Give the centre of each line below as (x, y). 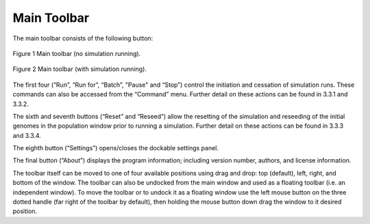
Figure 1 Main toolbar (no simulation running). (77, 53)
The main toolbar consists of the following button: (83, 38)
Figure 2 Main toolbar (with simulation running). (80, 69)
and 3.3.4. (27, 135)
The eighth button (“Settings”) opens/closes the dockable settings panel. (116, 148)
